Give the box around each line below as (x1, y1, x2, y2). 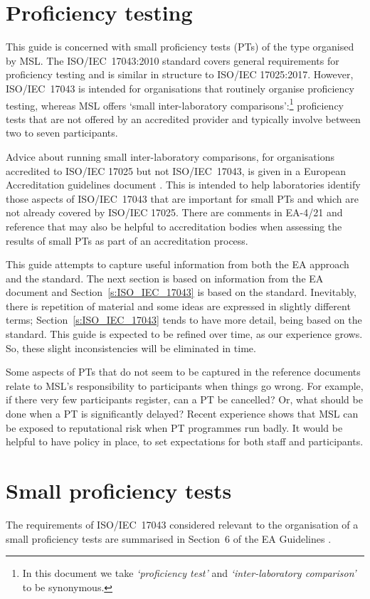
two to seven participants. (6, 125, 118, 140)
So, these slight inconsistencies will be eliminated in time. (6, 340, 256, 355)
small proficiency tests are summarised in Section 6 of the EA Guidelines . (6, 531, 332, 546)
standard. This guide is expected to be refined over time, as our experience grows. (6, 327, 363, 341)
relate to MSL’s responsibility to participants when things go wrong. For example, (6, 378, 364, 393)
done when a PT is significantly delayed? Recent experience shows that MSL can (6, 406, 359, 421)
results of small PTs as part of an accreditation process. (6, 233, 248, 248)
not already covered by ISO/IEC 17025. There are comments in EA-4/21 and (6, 205, 343, 220)
